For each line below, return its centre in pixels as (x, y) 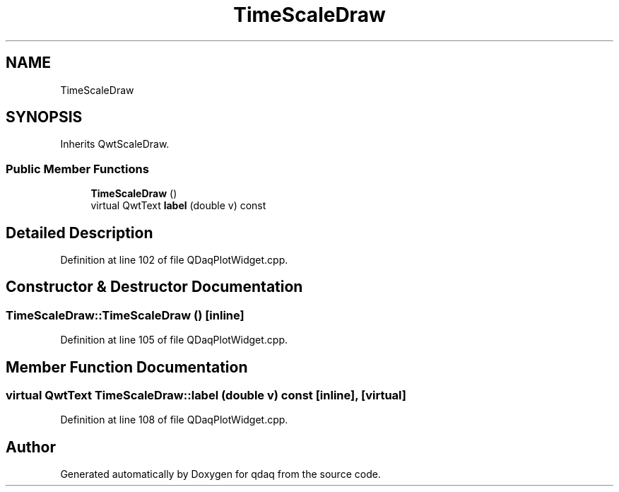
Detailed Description (79, 233)
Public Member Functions (77, 169)
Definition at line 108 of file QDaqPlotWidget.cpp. (174, 420)
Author (31, 447)
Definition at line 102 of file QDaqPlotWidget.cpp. (174, 260)
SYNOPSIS (44, 117)
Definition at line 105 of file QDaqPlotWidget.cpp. (174, 340)
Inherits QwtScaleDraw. (115, 144)
